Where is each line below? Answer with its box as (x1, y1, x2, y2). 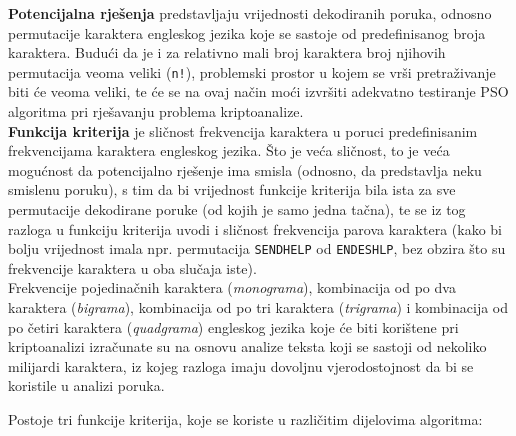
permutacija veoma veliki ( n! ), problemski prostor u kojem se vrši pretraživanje (8, 61, 496, 82)
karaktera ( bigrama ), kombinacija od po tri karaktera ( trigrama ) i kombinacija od (8, 297, 509, 318)
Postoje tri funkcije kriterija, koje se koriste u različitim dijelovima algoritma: (8, 409, 483, 429)
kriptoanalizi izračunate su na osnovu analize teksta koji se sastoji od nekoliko (8, 336, 487, 357)
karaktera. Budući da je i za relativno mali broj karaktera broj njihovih (8, 42, 446, 63)
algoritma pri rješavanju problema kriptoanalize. (8, 101, 304, 122)
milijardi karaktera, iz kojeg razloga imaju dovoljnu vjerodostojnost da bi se (8, 355, 474, 376)
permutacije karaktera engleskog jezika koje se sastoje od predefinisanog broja (8, 22, 486, 43)
